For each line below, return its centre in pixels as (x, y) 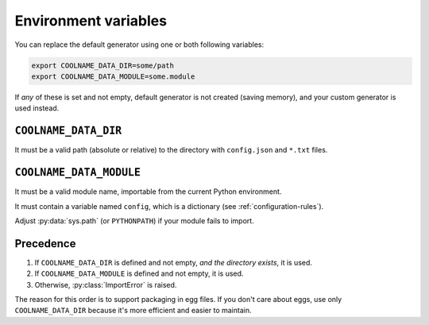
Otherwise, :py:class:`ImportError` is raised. (106, 284)
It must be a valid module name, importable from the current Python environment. (148, 192)
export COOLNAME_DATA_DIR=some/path (103, 65)
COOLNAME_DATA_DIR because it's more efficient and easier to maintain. (133, 311)
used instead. (37, 108)
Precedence (45, 244)
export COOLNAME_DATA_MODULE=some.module (113, 76)
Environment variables (91, 21)
